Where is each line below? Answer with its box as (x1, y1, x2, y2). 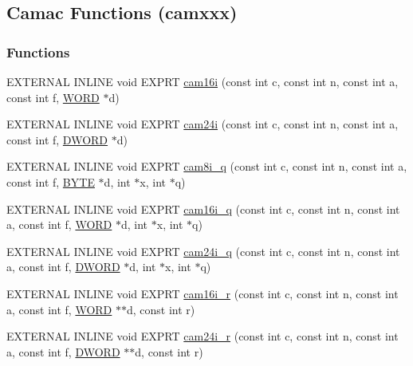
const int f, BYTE (6, 173, 95, 190)
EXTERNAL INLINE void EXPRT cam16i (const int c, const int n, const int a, (6, 73, 399, 89)
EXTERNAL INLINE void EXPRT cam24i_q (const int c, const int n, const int (6, 242, 400, 259)
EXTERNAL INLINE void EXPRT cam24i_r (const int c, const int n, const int (6, 328, 399, 344)
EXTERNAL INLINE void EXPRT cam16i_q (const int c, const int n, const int (6, 200, 400, 217)
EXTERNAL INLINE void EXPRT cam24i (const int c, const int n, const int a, (6, 116, 399, 132)
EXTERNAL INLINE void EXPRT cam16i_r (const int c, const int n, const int (6, 285, 399, 301)
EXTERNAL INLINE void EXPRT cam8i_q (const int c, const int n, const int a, (6, 158, 407, 175)
